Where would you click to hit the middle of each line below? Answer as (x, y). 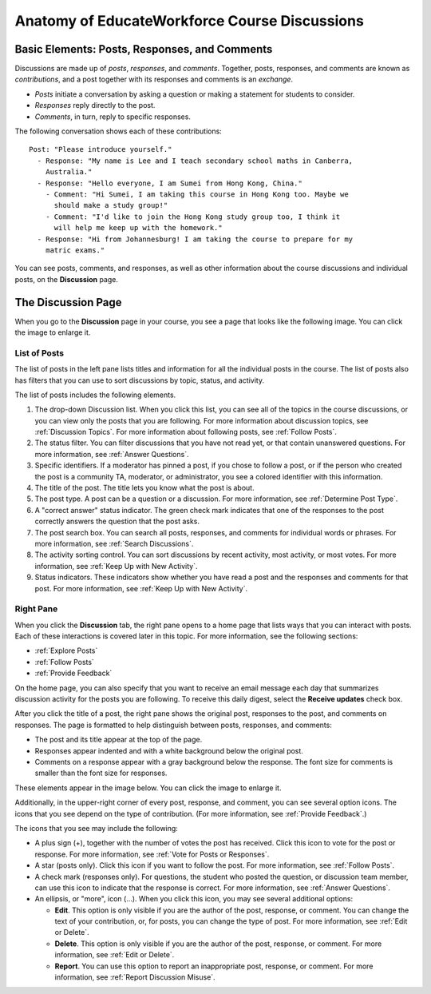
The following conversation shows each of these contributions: (119, 131)
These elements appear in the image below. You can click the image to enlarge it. (148, 788)
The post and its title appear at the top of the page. (119, 740)
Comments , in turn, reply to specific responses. (113, 117)
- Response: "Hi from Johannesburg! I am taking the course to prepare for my (195, 239)
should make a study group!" (111, 205)
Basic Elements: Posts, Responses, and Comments (144, 49)
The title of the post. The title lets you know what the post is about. (144, 488)
